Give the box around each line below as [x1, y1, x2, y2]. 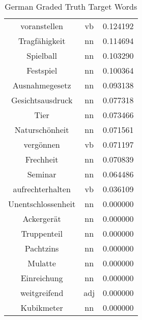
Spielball [26, 50, 57, 61]
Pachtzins [24, 242, 59, 254]
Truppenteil [21, 227, 63, 239]
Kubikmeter [20, 302, 63, 313]
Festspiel [26, 64, 58, 76]
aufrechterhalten [13, 183, 71, 195]
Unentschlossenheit [8, 198, 76, 210]
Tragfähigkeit [18, 35, 66, 47]
